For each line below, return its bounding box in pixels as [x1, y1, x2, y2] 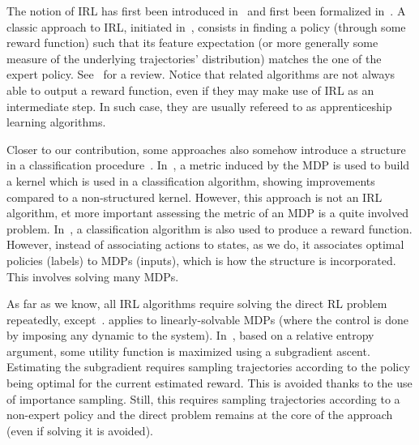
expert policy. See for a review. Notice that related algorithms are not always [6, 66, 395, 83]
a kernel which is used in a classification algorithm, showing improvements [6, 172, 375, 189]
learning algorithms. [6, 113, 106, 131]
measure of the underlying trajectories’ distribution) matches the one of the [6, 49, 382, 66]
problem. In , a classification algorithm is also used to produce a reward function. [6, 220, 413, 237]
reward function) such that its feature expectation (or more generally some [6, 34, 378, 51]
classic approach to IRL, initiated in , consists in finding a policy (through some [6, 18, 406, 35]
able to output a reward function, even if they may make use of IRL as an [6, 81, 374, 98]
